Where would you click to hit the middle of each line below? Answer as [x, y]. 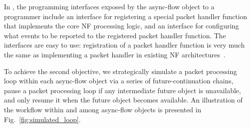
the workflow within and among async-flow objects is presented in [103, 109]
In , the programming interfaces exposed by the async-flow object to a [109, 6]
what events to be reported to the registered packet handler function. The [115, 35]
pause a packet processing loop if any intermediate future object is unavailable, [123, 90]
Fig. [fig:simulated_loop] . [42, 119]
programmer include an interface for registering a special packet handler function [125, 16]
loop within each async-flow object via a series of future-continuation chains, [119, 81]
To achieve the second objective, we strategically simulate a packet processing [121, 71]
